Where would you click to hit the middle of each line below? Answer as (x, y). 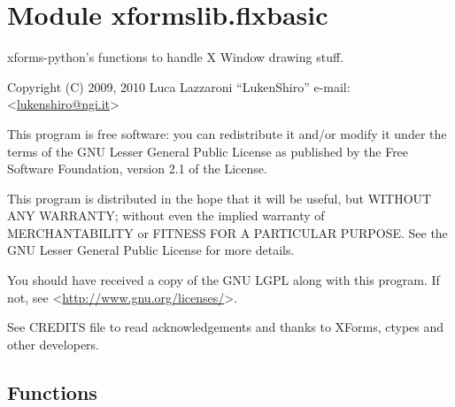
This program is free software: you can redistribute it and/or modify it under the (227, 133)
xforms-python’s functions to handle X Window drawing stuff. (175, 57)
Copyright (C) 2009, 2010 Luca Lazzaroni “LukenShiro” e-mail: (179, 86)
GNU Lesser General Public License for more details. (151, 250)
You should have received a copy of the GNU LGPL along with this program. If (224, 280)
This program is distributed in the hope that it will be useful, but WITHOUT (220, 198)
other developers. (53, 344)
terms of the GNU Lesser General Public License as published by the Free (208, 151)
